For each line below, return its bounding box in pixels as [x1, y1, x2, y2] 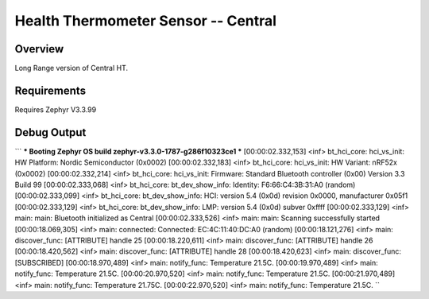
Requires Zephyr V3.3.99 [14, 104, 97, 115]
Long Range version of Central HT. [14, 64, 129, 73]
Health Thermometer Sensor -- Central [14, 12, 277, 29]
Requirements [14, 83, 87, 97]
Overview [14, 42, 64, 56]
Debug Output [14, 126, 87, 139]
